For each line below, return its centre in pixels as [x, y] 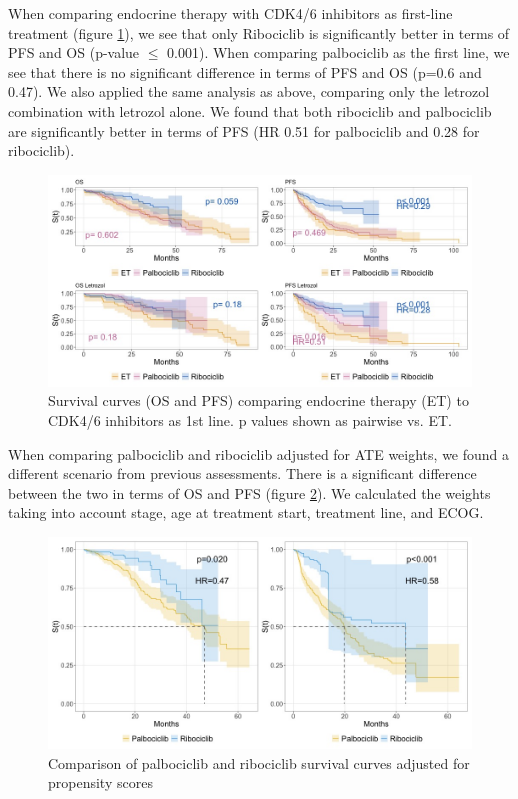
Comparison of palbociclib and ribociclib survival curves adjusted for [259, 762]
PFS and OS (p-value [74, 52]
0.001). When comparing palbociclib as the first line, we [338, 52]
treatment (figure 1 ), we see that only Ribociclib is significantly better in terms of [259, 32]
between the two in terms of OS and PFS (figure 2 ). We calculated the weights [249, 492]
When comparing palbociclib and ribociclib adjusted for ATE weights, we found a [259, 453]
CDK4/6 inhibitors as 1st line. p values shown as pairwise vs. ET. [250, 419]
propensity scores [100, 782]
